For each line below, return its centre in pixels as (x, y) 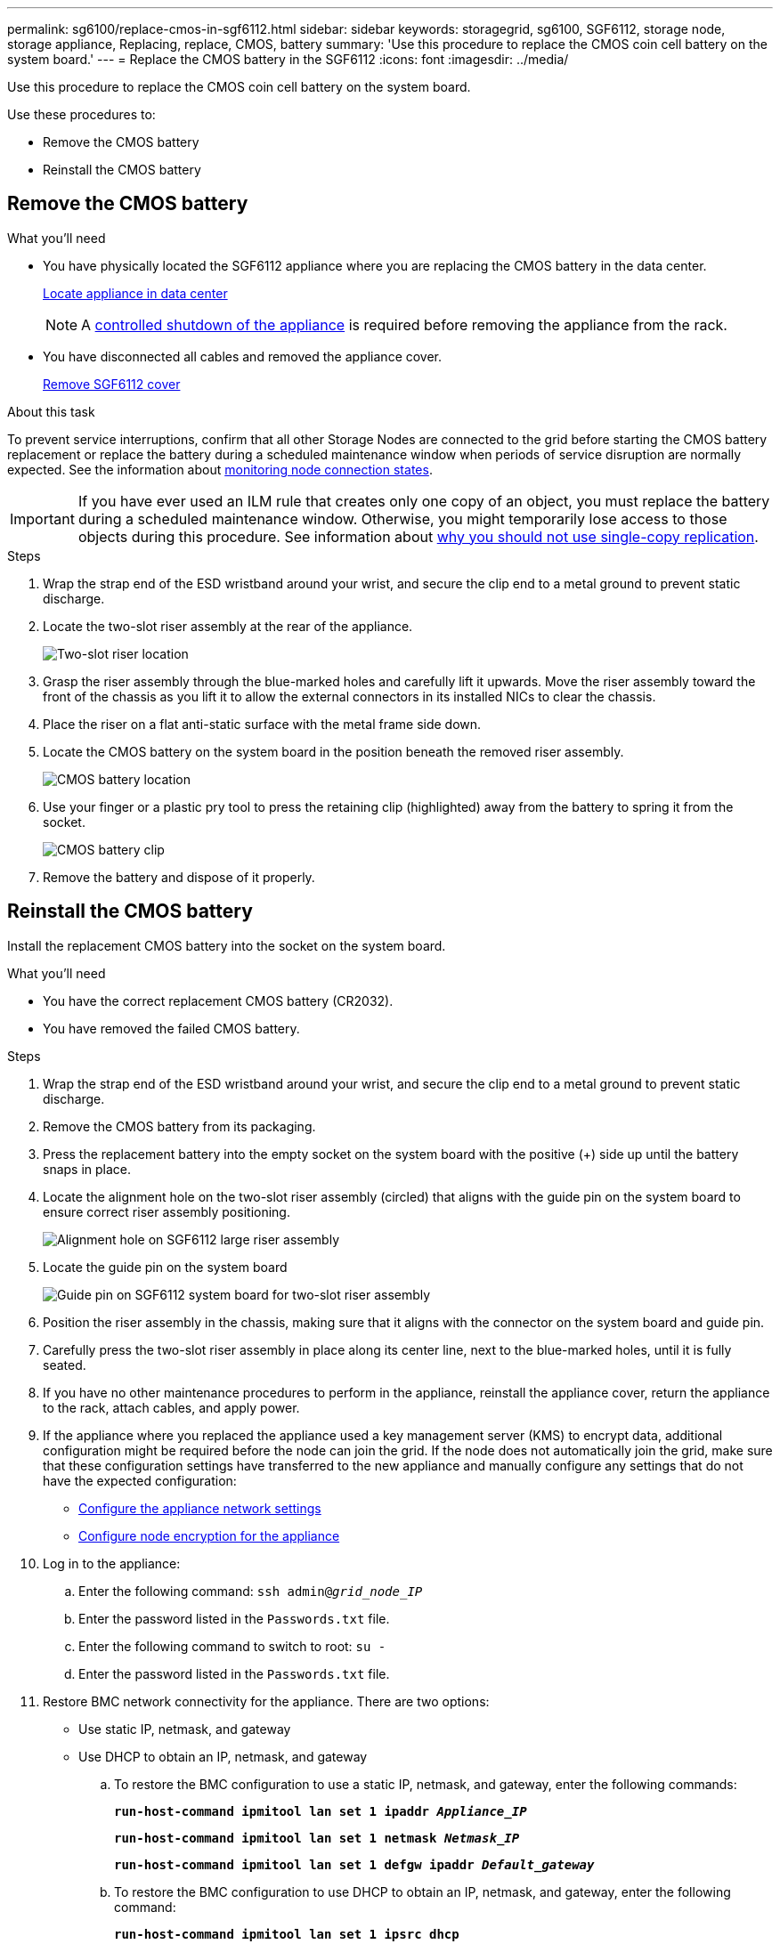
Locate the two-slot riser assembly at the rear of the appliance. (228, 626)
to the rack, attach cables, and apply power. (171, 1407)
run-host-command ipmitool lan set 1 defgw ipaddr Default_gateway (354, 1864)
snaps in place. (87, 1169)
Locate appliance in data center (135, 293)
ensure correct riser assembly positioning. (167, 1211)
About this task (51, 411)
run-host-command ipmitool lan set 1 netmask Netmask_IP (317, 1838)
